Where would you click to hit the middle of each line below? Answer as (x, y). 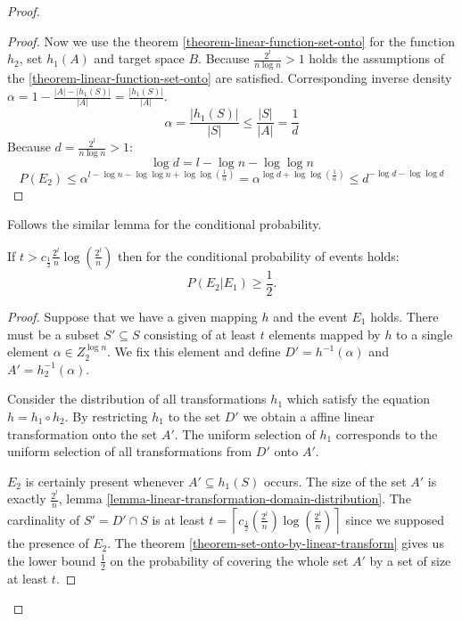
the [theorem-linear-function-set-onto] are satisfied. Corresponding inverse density (230, 78)
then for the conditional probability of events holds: (258, 255)
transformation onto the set (82, 433)
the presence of (48, 543)
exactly (27, 498)
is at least (178, 519)
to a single (425, 334)
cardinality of (44, 519)
